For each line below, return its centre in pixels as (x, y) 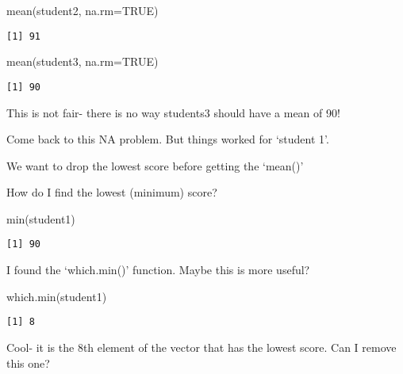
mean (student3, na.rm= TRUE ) (83, 61)
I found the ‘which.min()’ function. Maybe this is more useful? (158, 270)
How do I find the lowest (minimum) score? (112, 192)
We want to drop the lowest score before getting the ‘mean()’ (155, 165)
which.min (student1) (57, 296)
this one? (28, 363)
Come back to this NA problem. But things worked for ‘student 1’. (168, 139)
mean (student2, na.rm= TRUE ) (83, 10)
